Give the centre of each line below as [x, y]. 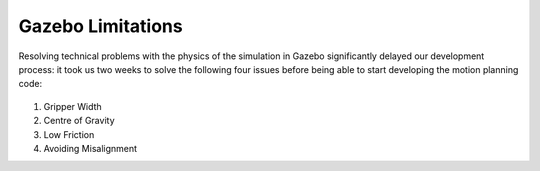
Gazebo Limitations [101, 26]
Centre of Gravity [79, 121]
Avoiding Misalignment [90, 148]
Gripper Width [72, 106]
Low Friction [69, 134]
